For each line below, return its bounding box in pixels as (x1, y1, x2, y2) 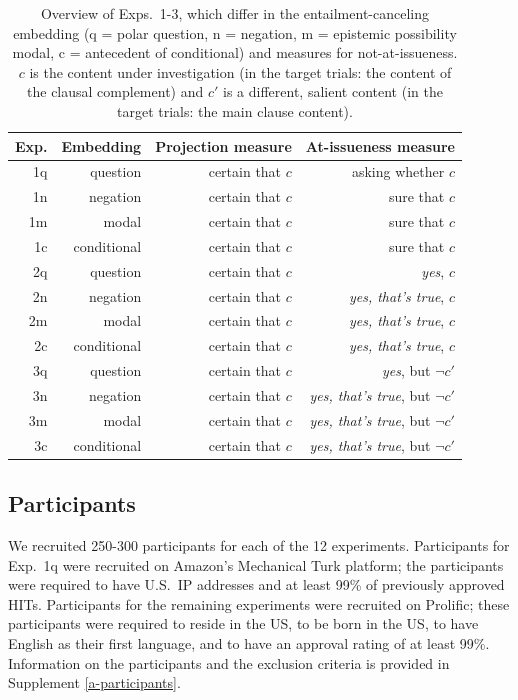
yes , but (381, 360, 431, 381)
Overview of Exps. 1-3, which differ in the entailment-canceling (40, 3, 430, 23)
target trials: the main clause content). (117, 100, 353, 121)
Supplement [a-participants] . (8, 672, 181, 693)
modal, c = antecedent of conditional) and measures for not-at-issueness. (12, 42, 458, 63)
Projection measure (155, 135, 292, 156)
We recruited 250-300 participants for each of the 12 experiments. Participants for (8, 534, 510, 555)
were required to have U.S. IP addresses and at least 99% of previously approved (8, 574, 505, 595)
